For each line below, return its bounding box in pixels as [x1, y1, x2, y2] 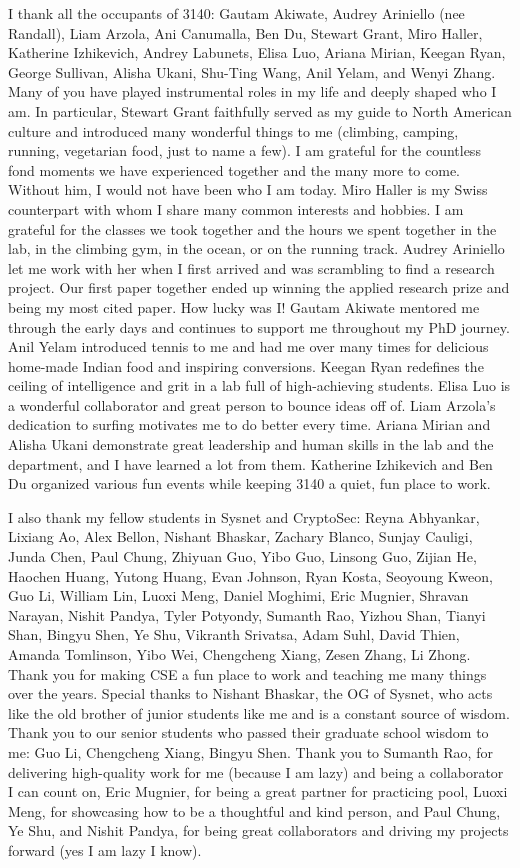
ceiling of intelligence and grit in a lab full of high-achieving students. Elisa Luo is [8, 375, 511, 396]
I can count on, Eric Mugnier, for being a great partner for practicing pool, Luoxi [8, 781, 508, 802]
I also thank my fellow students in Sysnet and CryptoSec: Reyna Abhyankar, [8, 506, 480, 527]
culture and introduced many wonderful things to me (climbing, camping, [8, 120, 459, 141]
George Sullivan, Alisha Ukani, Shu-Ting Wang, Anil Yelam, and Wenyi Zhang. [8, 61, 496, 82]
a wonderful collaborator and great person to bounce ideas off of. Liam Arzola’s [8, 394, 496, 415]
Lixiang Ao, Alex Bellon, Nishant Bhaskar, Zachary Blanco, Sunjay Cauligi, [8, 526, 473, 547]
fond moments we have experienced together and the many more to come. [8, 159, 461, 180]
